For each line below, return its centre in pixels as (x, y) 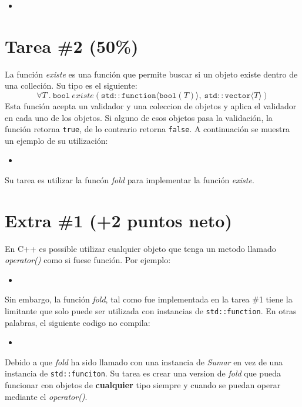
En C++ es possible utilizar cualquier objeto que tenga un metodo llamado (140, 248)
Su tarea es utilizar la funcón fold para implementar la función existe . (130, 179)
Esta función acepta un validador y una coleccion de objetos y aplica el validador (151, 105)
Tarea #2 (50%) (72, 46)
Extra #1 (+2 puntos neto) (118, 220)
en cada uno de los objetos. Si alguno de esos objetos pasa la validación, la (139, 117)
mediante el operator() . (46, 396)
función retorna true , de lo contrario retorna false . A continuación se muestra (147, 129)
